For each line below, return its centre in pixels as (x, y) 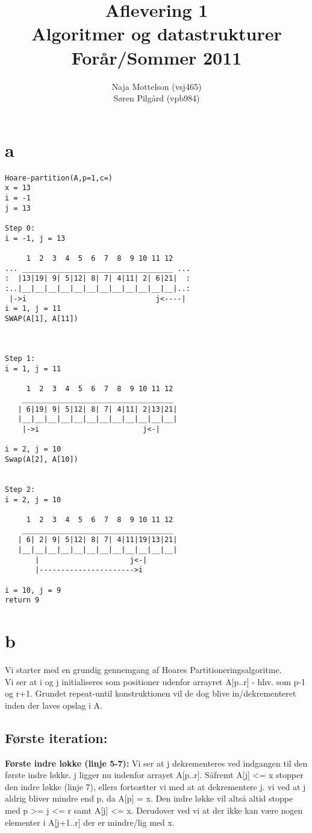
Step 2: (20, 489)
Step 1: (20, 359)
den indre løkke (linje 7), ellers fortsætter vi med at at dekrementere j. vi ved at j (155, 786)
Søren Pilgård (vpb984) (157, 98)
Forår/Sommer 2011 (157, 57)
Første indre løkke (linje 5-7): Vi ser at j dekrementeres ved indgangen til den (156, 763)
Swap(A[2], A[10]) (42, 459)
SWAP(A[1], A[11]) (42, 318)
